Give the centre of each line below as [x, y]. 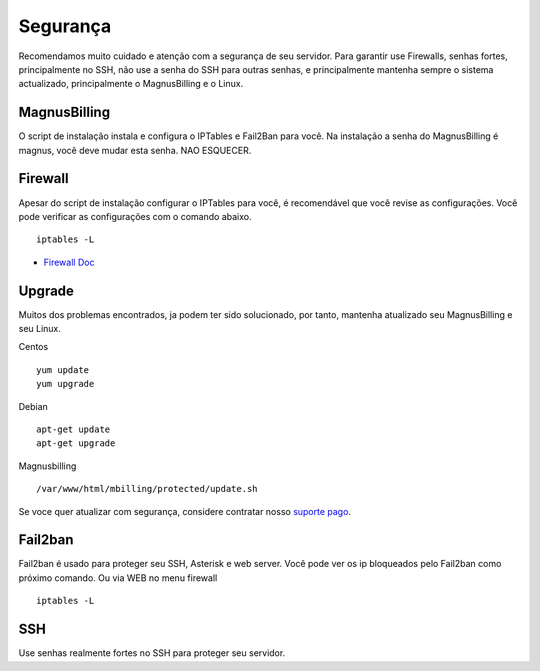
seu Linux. [40, 328]
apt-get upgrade [76, 443]
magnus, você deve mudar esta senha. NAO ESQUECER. [135, 150]
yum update [63, 369]
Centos [33, 347]
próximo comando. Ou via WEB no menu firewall [118, 577]
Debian [33, 406]
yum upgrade [65, 384]
